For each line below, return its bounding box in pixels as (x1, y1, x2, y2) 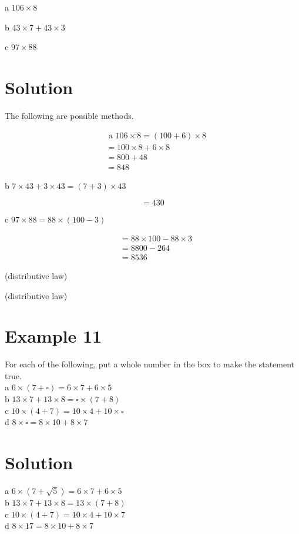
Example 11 (5, 324, 102, 348)
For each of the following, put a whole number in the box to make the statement (5, 358, 295, 370)
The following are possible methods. (5, 109, 134, 121)
